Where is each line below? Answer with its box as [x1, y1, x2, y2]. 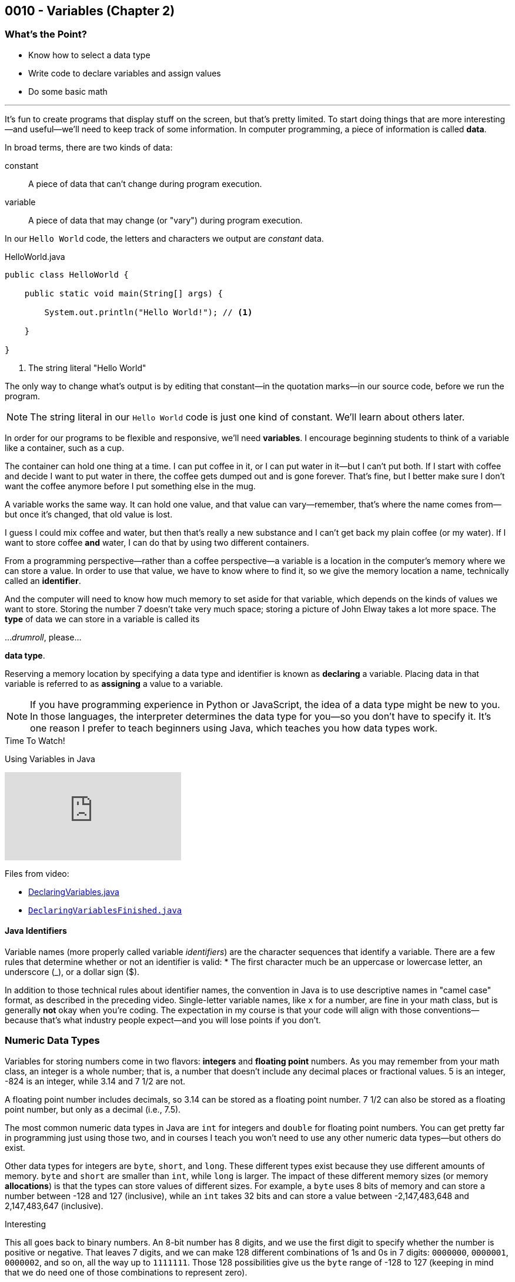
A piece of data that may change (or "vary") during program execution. [28, 215, 303, 225]
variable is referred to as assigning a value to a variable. [5, 678, 223, 689]
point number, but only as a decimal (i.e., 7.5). [5, 1104, 181, 1114]
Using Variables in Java [5, 753, 95, 764]
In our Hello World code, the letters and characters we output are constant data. [5, 233, 324, 243]
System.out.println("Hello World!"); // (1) [44, 307, 253, 317]
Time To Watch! [5, 735, 65, 746]
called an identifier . [5, 575, 81, 586]
